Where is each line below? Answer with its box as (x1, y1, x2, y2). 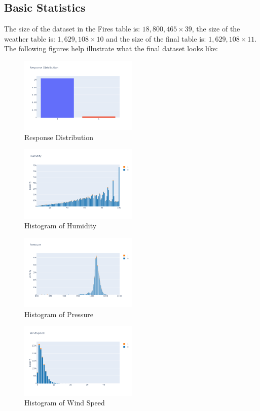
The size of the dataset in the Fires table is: (4, 23, 140, 34)
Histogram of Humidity (24, 220, 97, 231)
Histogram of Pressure (24, 309, 93, 319)
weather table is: (4, 33, 55, 44)
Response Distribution (24, 131, 94, 142)
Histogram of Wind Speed (24, 397, 105, 408)
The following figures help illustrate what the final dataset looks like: (4, 43, 218, 54)
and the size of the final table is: (106, 33, 206, 44)
